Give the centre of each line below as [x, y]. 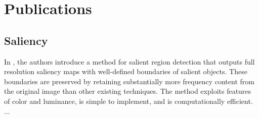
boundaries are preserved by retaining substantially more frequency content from [129, 81]
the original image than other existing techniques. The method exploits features [128, 91]
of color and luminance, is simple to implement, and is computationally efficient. [128, 101]
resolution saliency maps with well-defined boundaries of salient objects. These [126, 71]
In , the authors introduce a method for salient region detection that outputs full [129, 61]
